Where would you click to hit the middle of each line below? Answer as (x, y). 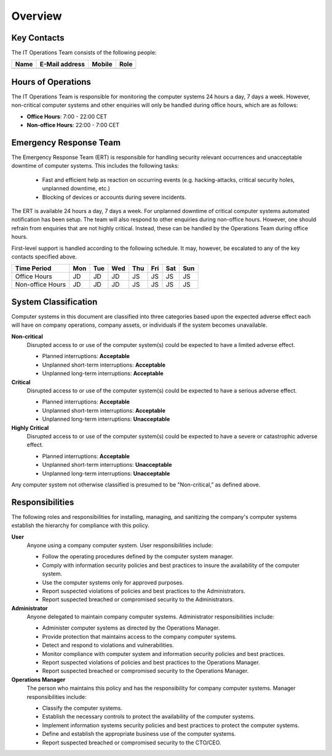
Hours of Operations (51, 82)
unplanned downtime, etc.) (76, 189)
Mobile (102, 64)
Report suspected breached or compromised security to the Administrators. (138, 599)
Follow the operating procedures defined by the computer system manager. (138, 556)
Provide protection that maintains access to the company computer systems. (139, 636)
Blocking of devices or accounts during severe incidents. (114, 197)
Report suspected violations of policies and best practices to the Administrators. (144, 591)
